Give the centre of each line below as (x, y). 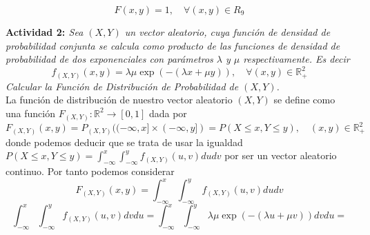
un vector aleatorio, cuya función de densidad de (227, 32)
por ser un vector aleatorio (281, 155)
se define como (304, 100)
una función (30, 113)
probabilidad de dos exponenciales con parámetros (109, 59)
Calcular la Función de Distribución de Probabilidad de (122, 86)
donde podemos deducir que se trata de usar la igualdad (124, 142)
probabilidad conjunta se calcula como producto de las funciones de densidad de (173, 45)
